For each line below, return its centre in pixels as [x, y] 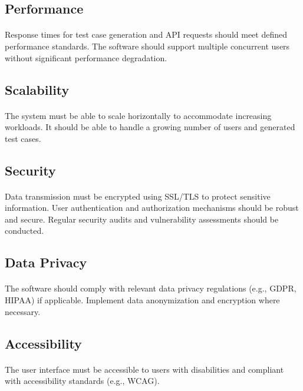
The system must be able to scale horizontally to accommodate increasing [138, 115]
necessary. [23, 311]
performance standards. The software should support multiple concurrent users [147, 46]
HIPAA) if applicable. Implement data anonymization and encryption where [142, 300]
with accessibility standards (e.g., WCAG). [82, 381]
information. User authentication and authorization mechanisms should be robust [152, 208]
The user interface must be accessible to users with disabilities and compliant [144, 369]
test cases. [23, 138]
